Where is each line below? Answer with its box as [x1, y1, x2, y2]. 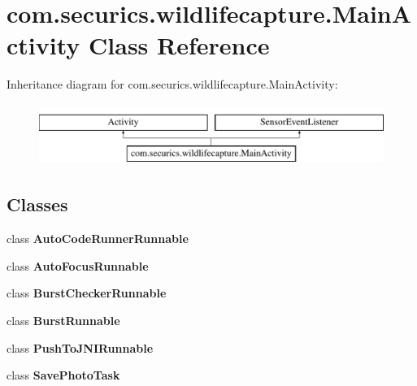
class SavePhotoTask [7, 366, 120, 384]
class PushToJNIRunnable [7, 339, 154, 356]
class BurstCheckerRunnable [7, 284, 167, 301]
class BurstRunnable [7, 312, 120, 329]
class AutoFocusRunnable [7, 257, 149, 274]
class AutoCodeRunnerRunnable [7, 230, 189, 247]
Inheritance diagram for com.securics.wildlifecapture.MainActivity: [7, 76, 338, 93]
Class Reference [89, 28, 270, 62]
